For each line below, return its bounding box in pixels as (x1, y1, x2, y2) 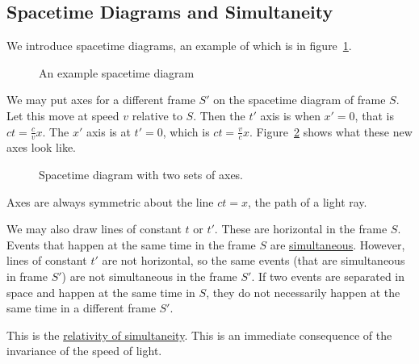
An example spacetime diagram (39, 64, 195, 81)
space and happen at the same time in (6, 283, 195, 300)
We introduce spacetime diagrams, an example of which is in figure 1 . (6, 37, 352, 54)
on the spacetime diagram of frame (213, 91, 386, 108)
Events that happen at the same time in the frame (6, 236, 256, 253)
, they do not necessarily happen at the (206, 283, 400, 300)
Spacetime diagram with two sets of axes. (39, 166, 244, 182)
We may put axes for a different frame (6, 91, 195, 108)
